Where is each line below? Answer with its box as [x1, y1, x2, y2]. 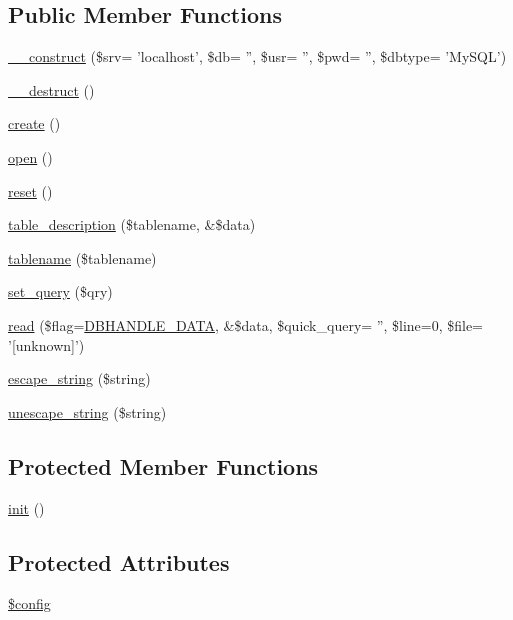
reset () [8, 180, 53, 201]
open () [8, 146, 53, 167]
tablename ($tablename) [8, 247, 157, 268]
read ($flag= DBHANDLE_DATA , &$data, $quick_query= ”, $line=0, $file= [8, 314, 483, 335]
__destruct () [8, 79, 95, 100]
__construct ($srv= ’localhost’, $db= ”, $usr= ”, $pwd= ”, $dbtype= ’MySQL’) [8, 46, 507, 67]
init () [8, 497, 45, 518]
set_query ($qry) [8, 281, 113, 302]
